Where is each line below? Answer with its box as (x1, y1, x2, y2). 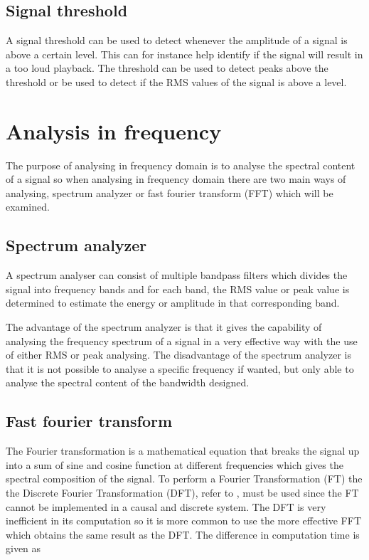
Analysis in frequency (6, 116, 222, 145)
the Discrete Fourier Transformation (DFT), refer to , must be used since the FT (6, 485, 359, 500)
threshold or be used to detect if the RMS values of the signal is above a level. (6, 74, 347, 89)
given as (6, 541, 41, 556)
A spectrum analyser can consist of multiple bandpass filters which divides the (6, 268, 348, 282)
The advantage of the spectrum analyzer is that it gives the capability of (6, 319, 322, 334)
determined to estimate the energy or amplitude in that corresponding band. (6, 295, 340, 310)
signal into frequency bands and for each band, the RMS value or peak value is (6, 281, 350, 296)
